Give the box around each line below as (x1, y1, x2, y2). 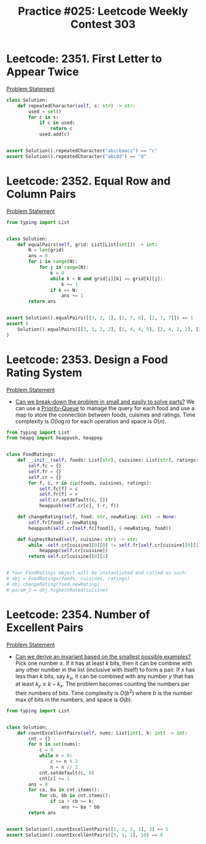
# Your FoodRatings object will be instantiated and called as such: (6, 570, 188, 576)
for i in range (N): (28, 259, 78, 265)
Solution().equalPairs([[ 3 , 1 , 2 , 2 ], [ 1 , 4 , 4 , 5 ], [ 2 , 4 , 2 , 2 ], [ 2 (17, 326, 202, 332)
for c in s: (28, 114, 59, 120)
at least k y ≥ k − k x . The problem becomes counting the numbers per (15, 680, 190, 689)
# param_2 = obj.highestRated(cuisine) (6, 587, 109, 593)
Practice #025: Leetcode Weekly (18, 4, 188, 18)
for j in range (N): (39, 264, 89, 270)
